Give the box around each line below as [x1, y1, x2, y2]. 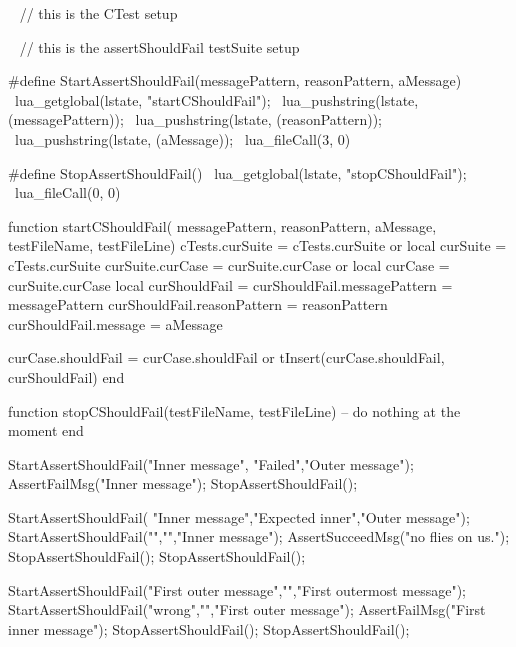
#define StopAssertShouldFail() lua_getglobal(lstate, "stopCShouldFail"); [8, 162, 467, 183]
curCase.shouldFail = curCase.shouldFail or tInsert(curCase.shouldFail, [8, 347, 445, 368]
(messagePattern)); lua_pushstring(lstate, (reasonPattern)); [8, 109, 382, 130]
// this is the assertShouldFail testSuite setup [19, 36, 300, 57]
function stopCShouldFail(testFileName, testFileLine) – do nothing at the [8, 400, 461, 421]
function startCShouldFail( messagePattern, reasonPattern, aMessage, [8, 215, 437, 236]
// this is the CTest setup [19, 3, 178, 23]
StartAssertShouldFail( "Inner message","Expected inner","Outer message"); [8, 506, 470, 527]
